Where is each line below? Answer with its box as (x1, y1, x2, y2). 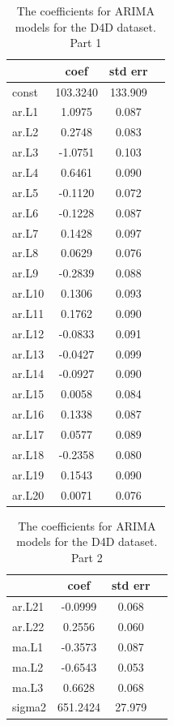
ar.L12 (12, 324, 45, 342)
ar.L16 (12, 406, 45, 423)
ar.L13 (12, 345, 45, 362)
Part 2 (70, 548, 103, 565)
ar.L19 (12, 466, 45, 483)
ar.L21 (12, 598, 45, 615)
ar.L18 (12, 445, 45, 462)
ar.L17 (12, 425, 45, 442)
